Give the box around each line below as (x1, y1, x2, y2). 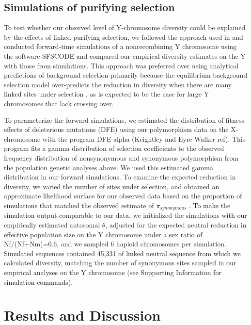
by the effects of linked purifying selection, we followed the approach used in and (4, 32, 243, 42)
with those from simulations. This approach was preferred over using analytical (4, 60, 239, 70)
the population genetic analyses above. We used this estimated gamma (4, 162, 214, 172)
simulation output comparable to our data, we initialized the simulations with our (4, 210, 247, 220)
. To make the (188, 200, 231, 210)
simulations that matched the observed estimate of (4, 200, 154, 210)
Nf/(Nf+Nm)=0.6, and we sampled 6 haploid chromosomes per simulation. (4, 239, 226, 249)
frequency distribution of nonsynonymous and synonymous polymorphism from (4, 152, 239, 162)
